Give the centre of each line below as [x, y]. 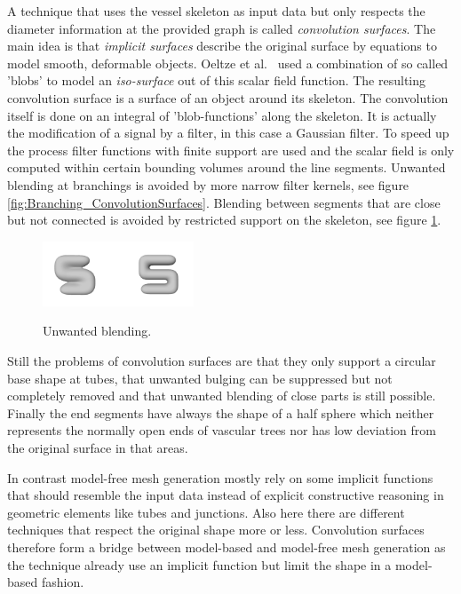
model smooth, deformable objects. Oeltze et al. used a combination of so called [228, 63]
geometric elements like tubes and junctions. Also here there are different [206, 512]
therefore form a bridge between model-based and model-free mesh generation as [227, 546]
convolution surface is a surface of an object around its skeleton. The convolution [228, 97]
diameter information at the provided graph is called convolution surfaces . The [222, 28]
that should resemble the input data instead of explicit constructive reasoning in [226, 495]
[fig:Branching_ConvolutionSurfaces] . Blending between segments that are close [224, 202]
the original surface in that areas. [98, 447]
